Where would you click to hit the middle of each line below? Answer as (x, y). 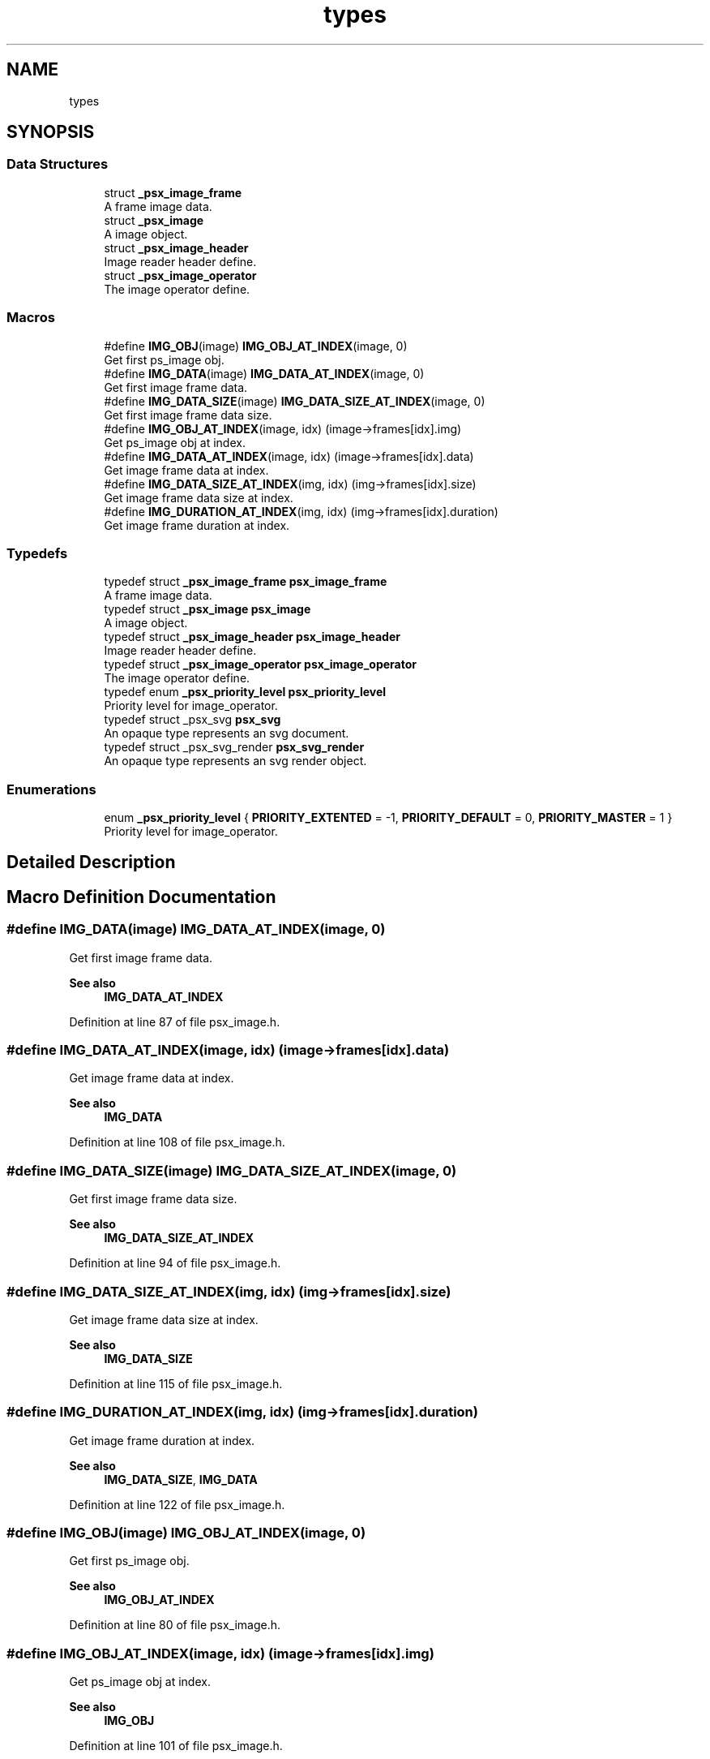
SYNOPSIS (51, 132)
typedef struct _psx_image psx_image (207, 609)
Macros (31, 318)
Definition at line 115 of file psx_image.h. (176, 1383)
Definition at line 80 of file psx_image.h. (175, 1625)
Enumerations (51, 789)
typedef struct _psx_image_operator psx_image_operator (260, 664)
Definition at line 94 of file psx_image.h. (175, 1263)
